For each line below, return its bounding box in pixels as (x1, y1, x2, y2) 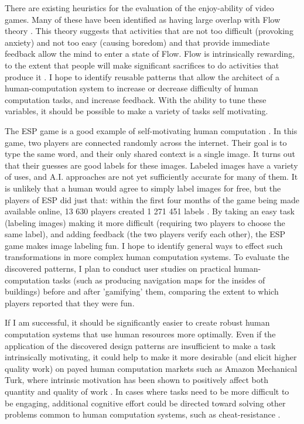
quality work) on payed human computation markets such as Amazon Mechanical (5, 362, 298, 374)
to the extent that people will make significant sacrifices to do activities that (5, 59, 279, 71)
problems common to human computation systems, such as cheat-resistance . (5, 408, 281, 420)
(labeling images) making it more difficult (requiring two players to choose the (5, 216, 285, 228)
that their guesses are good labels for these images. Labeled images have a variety (5, 159, 298, 171)
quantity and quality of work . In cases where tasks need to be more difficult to (5, 385, 289, 397)
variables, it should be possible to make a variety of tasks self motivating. (5, 105, 268, 117)
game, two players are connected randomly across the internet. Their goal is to (5, 136, 287, 148)
